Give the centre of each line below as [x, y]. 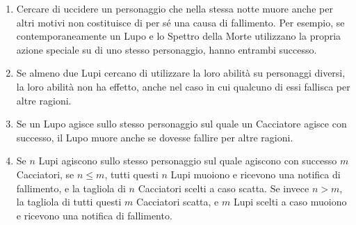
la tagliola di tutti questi [69, 202]
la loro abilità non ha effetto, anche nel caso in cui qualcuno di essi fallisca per [183, 86]
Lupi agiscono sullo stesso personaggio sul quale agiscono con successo [188, 161]
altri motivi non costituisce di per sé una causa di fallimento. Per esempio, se [180, 22]
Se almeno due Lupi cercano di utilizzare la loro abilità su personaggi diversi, [181, 73]
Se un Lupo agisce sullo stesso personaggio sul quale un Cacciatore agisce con [181, 124]
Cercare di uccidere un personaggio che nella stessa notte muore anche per [175, 8]
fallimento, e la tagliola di [71, 188]
